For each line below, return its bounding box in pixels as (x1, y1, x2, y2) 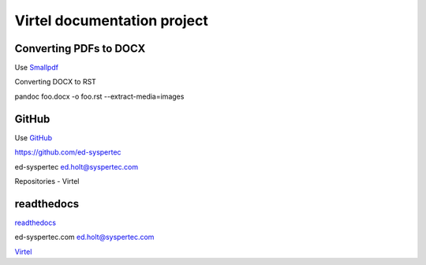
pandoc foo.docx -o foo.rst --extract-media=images (14, 91, 185, 101)
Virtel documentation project (14, 12, 208, 29)
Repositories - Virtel (14, 176, 80, 185)
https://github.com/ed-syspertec (14, 147, 121, 157)
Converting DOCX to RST (14, 77, 96, 87)
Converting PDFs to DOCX (14, 42, 146, 55)
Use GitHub (14, 132, 53, 142)
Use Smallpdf (14, 63, 59, 73)
